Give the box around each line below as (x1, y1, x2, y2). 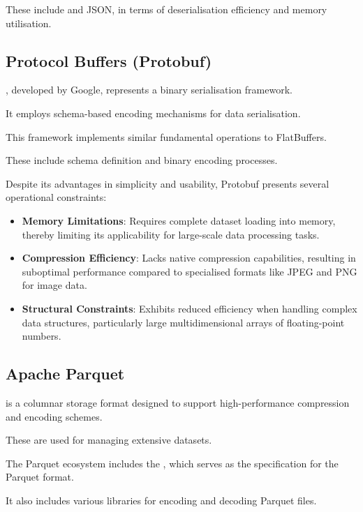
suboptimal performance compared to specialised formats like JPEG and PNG (22, 264, 357, 278)
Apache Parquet (6, 363, 125, 384)
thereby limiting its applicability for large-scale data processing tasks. (22, 227, 320, 241)
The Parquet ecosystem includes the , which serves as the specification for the (6, 455, 339, 470)
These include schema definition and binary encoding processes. (6, 153, 278, 167)
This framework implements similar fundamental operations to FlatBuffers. (6, 129, 327, 144)
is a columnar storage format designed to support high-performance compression (6, 395, 350, 409)
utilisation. (6, 15, 52, 30)
